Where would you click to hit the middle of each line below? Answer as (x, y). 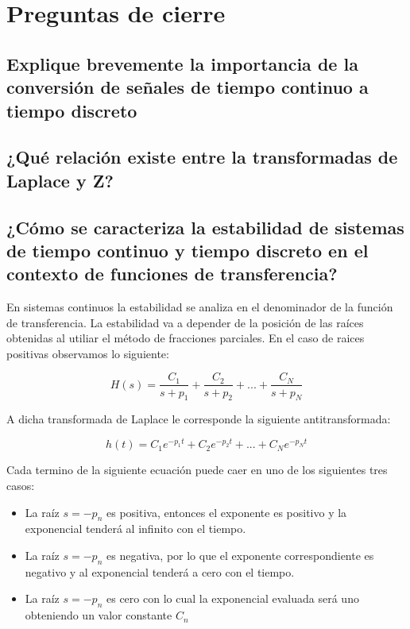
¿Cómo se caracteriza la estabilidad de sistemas (205, 227)
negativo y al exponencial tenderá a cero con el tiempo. (160, 571)
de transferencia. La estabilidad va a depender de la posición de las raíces (185, 322)
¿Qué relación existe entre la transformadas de (202, 157)
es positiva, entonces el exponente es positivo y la (226, 512)
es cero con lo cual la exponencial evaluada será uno (232, 598)
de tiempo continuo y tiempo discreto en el (188, 250)
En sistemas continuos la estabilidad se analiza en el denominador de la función (200, 307)
